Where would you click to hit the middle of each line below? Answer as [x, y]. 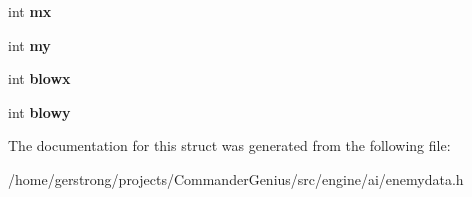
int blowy [39, 111]
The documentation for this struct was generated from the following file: [229, 145]
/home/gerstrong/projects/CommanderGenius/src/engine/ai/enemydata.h [236, 178]
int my [29, 44]
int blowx [39, 78]
